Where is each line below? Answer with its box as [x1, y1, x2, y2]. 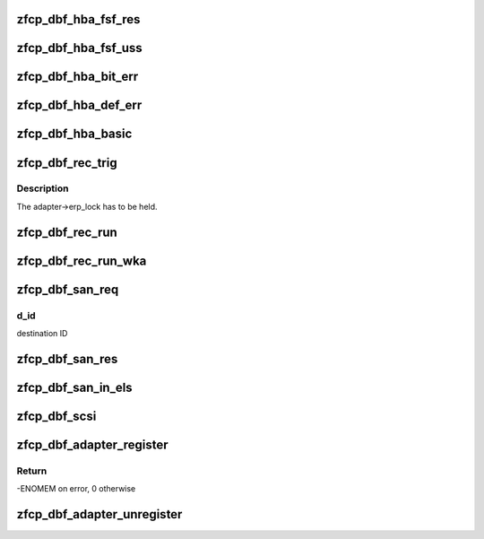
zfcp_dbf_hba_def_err [16, 98, 143, 113]
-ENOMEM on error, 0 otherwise [16, 483, 136, 494]
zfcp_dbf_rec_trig [16, 155, 117, 170]
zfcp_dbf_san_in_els [16, 379, 134, 395]
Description [16, 182, 69, 195]
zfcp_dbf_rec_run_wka [16, 253, 147, 268]
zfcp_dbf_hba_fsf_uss [16, 40, 143, 56]
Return [16, 465, 48, 477]
